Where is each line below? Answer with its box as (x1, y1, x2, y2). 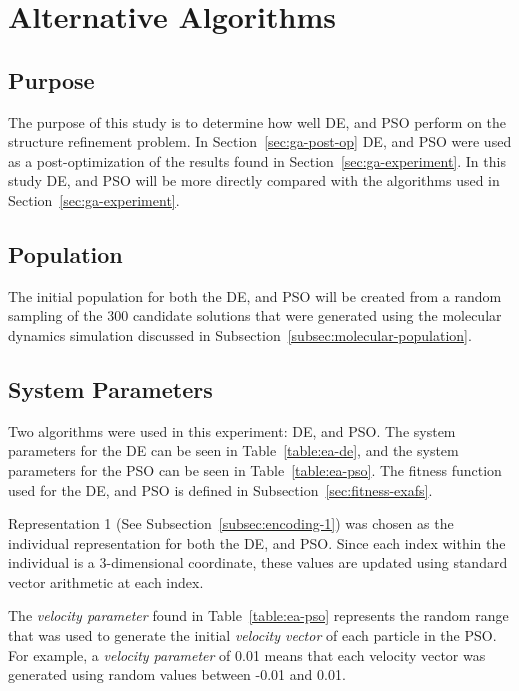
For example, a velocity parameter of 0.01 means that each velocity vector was (8, 644, 486, 665)
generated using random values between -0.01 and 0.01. (8, 664, 346, 685)
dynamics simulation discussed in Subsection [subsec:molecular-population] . (8, 324, 472, 345)
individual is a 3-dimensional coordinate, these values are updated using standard (8, 552, 508, 573)
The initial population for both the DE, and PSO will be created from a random (8, 285, 502, 306)
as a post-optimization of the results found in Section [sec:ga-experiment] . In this (8, 150, 506, 171)
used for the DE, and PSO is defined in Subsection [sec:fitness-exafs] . (8, 479, 433, 500)
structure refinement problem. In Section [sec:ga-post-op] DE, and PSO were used (8, 131, 512, 152)
